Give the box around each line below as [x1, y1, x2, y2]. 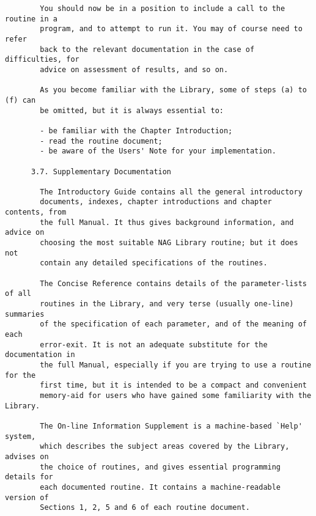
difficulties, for [5, 55, 79, 64]
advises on [5, 452, 49, 461]
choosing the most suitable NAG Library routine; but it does [40, 238, 298, 248]
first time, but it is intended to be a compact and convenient [40, 381, 307, 390]
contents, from [5, 208, 67, 217]
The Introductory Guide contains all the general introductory [40, 187, 303, 196]
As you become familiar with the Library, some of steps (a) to [40, 86, 307, 95]
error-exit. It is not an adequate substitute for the [40, 340, 268, 349]
